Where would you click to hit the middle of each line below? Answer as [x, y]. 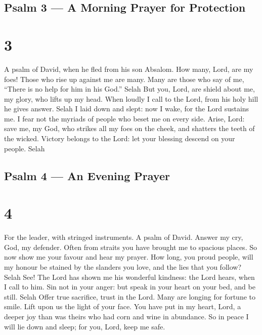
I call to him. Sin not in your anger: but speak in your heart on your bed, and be [130, 287]
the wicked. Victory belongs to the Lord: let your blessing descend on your [120, 138]
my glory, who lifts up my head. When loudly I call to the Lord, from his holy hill [131, 98]
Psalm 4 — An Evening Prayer [87, 175]
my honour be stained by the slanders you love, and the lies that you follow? [123, 266]
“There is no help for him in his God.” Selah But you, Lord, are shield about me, [129, 89]
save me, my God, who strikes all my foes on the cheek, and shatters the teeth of [129, 128]
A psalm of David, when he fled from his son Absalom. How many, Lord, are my [129, 69]
